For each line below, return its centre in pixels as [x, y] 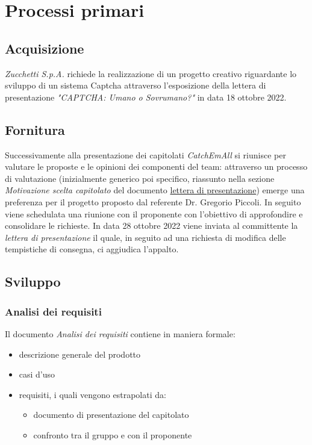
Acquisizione [45, 48]
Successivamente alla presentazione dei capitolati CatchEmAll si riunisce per [145, 154]
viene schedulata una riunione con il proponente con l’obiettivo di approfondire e [154, 213]
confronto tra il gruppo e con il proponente [113, 434]
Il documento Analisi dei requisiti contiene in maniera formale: [120, 333]
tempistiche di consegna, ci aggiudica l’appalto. [92, 249]
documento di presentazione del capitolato [111, 415]
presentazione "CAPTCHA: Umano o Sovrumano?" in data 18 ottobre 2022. [146, 97]
